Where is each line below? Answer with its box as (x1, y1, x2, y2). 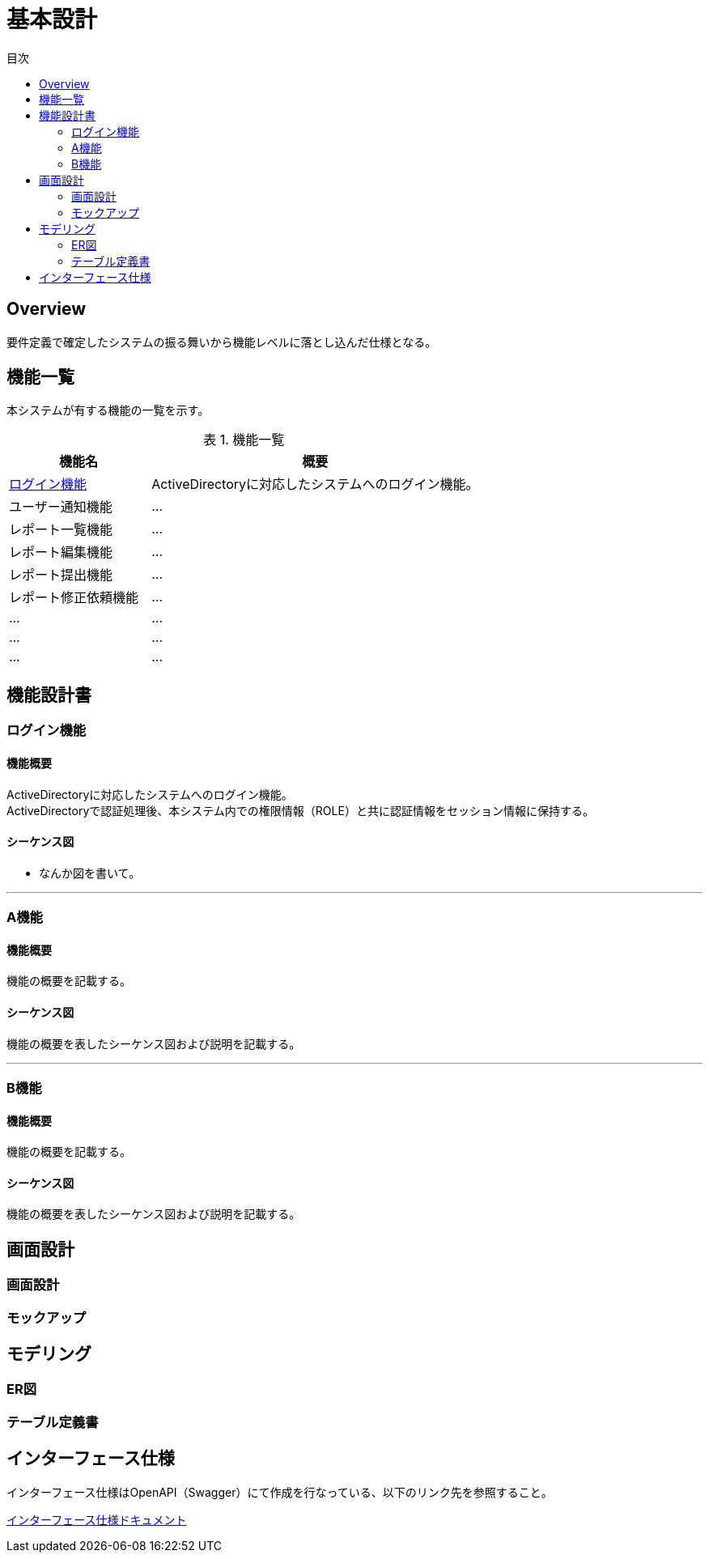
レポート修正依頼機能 (9, 589, 139, 606)
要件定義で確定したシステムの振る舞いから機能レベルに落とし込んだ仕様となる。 (6, 334, 437, 349)
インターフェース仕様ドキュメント (6, 1512, 187, 1527)
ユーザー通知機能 (9, 499, 113, 516)
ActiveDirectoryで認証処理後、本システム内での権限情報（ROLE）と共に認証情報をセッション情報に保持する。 (6, 803, 594, 818)
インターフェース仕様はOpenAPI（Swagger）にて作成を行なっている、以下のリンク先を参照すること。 (6, 1485, 553, 1499)
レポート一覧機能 (9, 521, 113, 538)
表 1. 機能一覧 (203, 431, 285, 448)
